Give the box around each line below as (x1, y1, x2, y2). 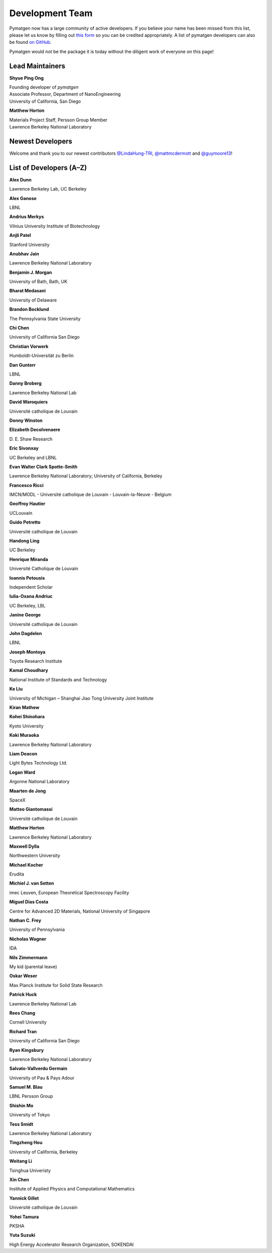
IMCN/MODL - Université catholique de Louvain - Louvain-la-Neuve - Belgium (9, 491, 172, 497)
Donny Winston (9, 417, 43, 423)
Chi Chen (9, 325, 30, 331)
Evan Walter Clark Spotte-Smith (9, 464, 78, 470)
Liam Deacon (9, 751, 38, 757)
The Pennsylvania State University (9, 316, 81, 322)
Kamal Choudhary (9, 667, 48, 673)
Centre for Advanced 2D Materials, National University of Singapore (9, 908, 151, 914)
